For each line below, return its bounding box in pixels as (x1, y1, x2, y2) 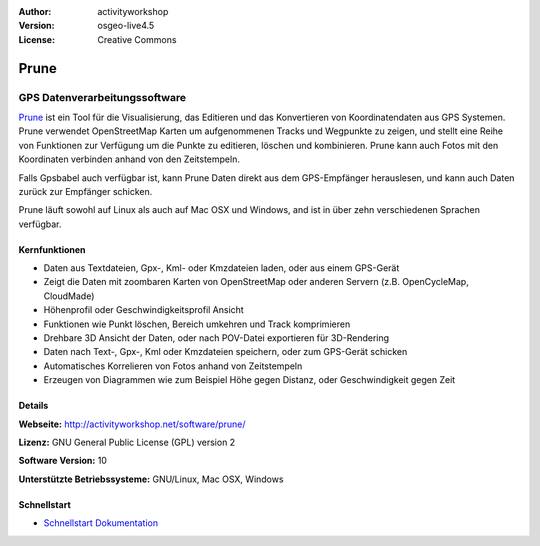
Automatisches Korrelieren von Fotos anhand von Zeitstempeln (43, 360, 303, 372)
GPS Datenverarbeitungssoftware (18, 90, 187, 104)
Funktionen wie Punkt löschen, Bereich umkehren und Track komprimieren (43, 318, 351, 330)
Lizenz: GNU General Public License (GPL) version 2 (18, 436, 236, 448)
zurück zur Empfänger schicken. (18, 185, 153, 197)
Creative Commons (97, 33, 177, 45)
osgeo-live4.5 (97, 20, 155, 32)
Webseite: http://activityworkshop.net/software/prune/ (18, 418, 246, 430)
